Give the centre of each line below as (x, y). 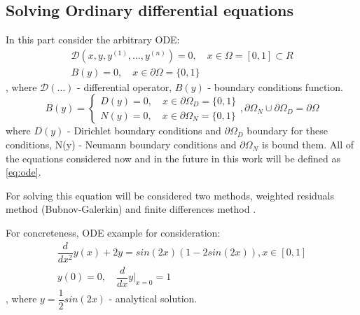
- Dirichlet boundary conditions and (144, 131)
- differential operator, (125, 86)
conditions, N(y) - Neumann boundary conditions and (121, 145)
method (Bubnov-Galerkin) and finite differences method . (131, 209)
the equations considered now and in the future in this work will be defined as (173, 158)
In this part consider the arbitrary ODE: (93, 40)
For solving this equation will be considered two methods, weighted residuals (170, 195)
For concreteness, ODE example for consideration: (113, 233)
